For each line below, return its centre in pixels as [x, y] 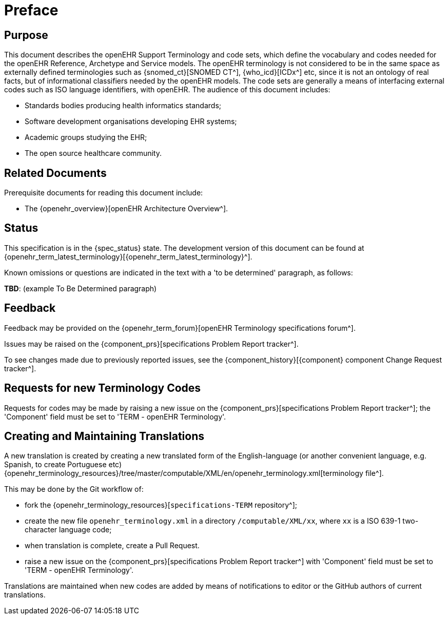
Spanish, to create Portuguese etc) [63, 465]
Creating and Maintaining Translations [104, 436]
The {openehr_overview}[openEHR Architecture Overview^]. [126, 209]
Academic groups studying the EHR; [86, 137]
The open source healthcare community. [93, 153]
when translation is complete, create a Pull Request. [112, 546]
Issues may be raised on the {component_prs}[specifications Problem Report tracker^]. [151, 344]
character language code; [68, 530]
